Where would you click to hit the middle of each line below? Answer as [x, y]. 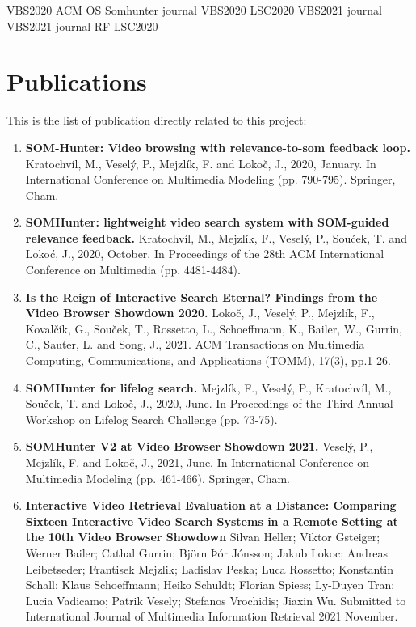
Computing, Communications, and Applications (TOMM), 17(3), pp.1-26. [208, 360]
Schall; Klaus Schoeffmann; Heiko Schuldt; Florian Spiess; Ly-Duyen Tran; [210, 585]
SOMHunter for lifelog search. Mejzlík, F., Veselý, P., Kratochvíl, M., [208, 387]
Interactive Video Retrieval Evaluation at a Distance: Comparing [211, 505]
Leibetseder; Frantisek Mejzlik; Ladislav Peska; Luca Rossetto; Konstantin [210, 568]
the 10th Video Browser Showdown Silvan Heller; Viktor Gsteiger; [203, 537]
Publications [77, 81]
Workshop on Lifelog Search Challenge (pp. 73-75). [151, 419]
